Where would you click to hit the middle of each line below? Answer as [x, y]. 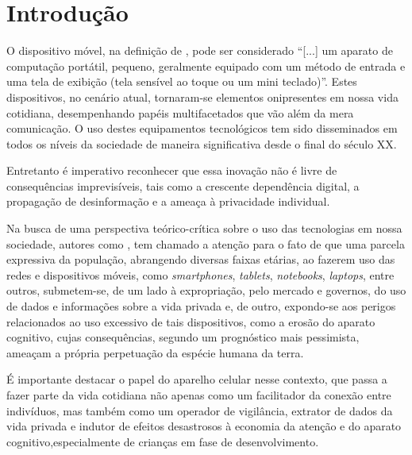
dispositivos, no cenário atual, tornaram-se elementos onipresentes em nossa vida [202, 96]
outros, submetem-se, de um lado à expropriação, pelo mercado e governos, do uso [206, 290]
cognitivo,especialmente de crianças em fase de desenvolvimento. [163, 441]
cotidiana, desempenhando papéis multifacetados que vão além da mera [180, 112]
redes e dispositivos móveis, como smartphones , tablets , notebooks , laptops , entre [200, 274]
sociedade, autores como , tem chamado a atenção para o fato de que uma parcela [206, 243]
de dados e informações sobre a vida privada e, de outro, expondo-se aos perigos [201, 306]
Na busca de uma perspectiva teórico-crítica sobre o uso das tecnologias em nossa [204, 228]
